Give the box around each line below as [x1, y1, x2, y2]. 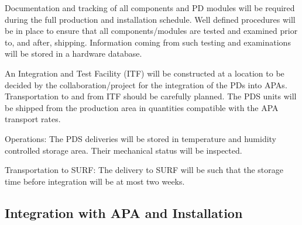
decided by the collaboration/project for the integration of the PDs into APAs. [5, 78, 287, 91]
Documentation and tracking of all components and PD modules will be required [5, 2, 295, 13]
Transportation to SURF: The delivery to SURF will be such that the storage [5, 164, 284, 176]
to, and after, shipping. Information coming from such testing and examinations [5, 36, 291, 48]
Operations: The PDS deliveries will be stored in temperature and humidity [5, 132, 277, 144]
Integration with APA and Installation [5, 203, 243, 221]
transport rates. [5, 113, 61, 125]
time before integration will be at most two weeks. [5, 175, 185, 187]
